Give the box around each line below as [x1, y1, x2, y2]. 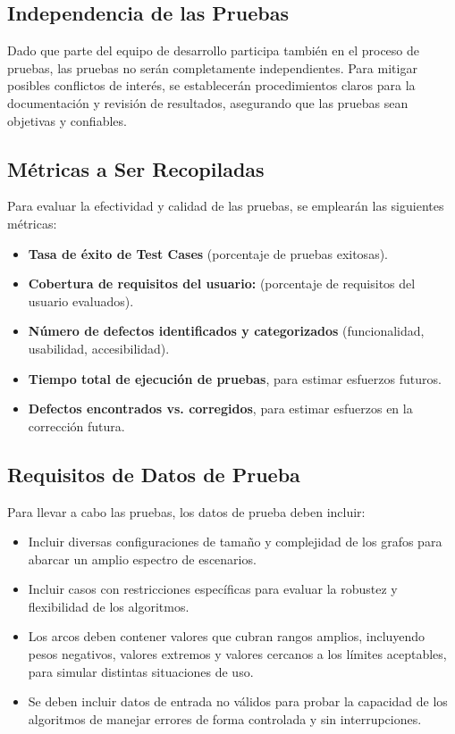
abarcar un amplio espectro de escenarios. [28, 549, 257, 568]
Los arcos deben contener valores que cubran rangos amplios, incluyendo [28, 627, 426, 646]
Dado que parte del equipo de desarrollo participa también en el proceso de [7, 41, 419, 60]
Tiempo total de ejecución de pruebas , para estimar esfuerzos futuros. [28, 369, 442, 388]
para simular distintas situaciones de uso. [28, 662, 254, 680]
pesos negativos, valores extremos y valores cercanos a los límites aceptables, [28, 645, 447, 663]
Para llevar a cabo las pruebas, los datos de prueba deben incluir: [7, 502, 366, 521]
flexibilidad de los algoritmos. [28, 596, 190, 615]
